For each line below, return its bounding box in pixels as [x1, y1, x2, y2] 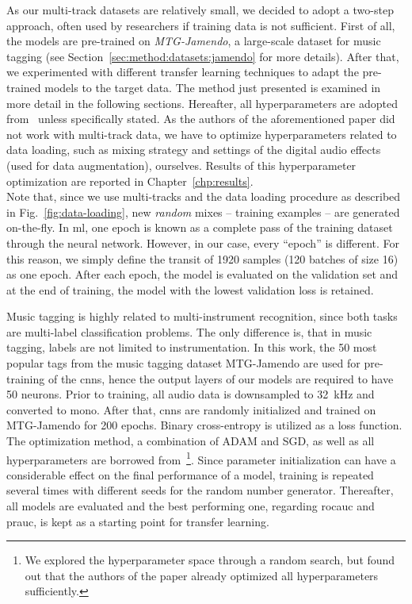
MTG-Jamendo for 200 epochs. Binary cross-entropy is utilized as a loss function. [6, 417, 402, 433]
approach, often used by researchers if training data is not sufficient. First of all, [6, 17, 395, 33]
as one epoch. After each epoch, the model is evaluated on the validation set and [6, 266, 399, 283]
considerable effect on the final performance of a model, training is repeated [6, 466, 374, 483]
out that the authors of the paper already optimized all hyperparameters [25, 567, 379, 583]
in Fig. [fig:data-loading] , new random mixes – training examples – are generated [6, 203, 400, 220]
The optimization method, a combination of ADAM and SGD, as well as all [6, 433, 375, 449]
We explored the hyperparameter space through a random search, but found [25, 552, 395, 568]
